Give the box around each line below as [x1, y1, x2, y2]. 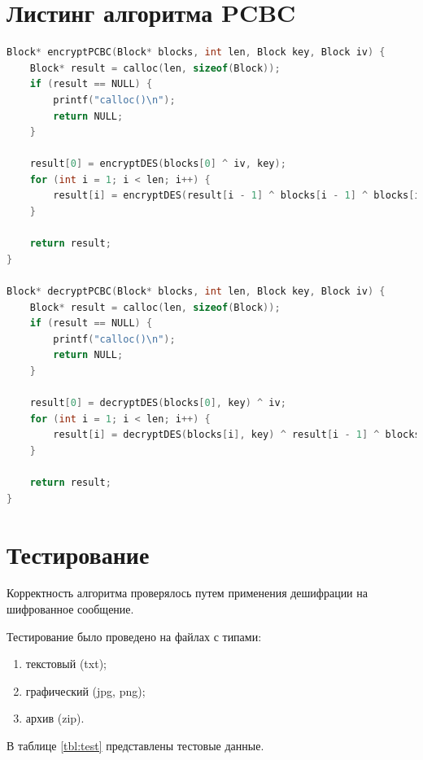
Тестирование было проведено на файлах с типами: [7, 627, 262, 644]
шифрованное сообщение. [7, 601, 134, 618]
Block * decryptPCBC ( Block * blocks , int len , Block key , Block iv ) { [7, 286, 386, 298]
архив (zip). [25, 710, 85, 727]
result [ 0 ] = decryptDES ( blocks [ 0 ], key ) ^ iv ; [29, 397, 286, 409]
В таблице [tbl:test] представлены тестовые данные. [7, 737, 264, 754]
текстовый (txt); [25, 655, 107, 672]
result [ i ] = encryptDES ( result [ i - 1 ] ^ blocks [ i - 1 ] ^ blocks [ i [53, 190, 421, 202]
